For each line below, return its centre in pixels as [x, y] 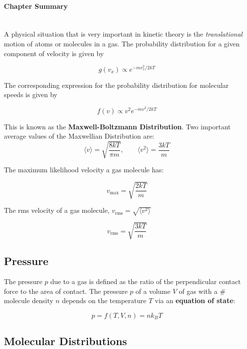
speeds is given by [31, 94]
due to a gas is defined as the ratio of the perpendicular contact [146, 281]
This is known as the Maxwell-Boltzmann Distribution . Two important [117, 126]
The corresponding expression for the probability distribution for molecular [116, 85]
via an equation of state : [195, 300]
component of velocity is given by [54, 53]
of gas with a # [202, 291]
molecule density [29, 300]
